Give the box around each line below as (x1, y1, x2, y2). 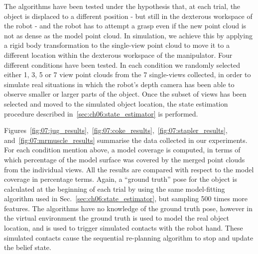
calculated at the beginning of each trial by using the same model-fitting (4, 183, 225, 194)
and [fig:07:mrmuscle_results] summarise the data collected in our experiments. (4, 134, 248, 145)
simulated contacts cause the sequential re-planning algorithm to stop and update (4, 232, 254, 243)
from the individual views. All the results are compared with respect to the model (4, 164, 254, 174)
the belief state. (4, 242, 51, 253)
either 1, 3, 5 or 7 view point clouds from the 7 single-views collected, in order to (4, 69, 251, 80)
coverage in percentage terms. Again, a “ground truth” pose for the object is (4, 174, 237, 184)
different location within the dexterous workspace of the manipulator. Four (4, 49, 233, 60)
